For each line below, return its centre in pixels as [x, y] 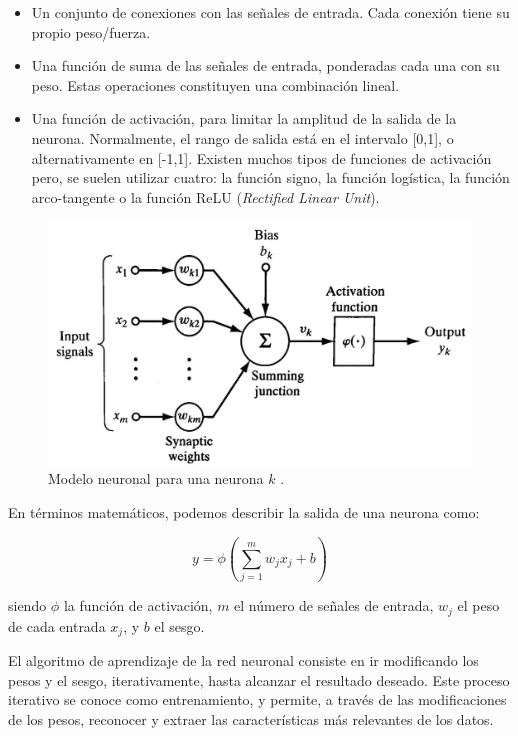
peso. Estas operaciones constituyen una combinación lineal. [215, 84]
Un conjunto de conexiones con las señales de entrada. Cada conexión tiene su [270, 12]
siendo [27, 605]
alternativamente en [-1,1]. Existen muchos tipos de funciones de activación [261, 157]
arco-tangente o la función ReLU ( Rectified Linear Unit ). [205, 196]
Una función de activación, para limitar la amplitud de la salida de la [244, 118]
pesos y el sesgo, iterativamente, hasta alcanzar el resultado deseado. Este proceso [259, 679]
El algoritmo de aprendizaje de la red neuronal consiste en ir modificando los [243, 660]
